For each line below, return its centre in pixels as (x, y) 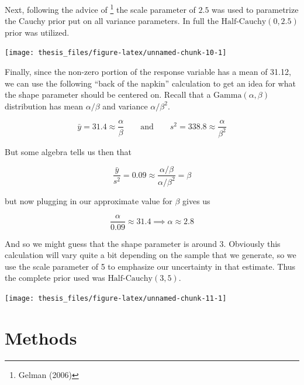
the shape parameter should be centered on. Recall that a (108, 94)
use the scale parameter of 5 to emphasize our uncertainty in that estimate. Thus (150, 266)
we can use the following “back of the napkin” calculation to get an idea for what (150, 83)
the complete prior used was (55, 278)
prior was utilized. (37, 32)
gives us (196, 200)
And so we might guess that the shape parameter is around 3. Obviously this (143, 243)
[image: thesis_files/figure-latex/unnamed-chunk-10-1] (116, 53)
